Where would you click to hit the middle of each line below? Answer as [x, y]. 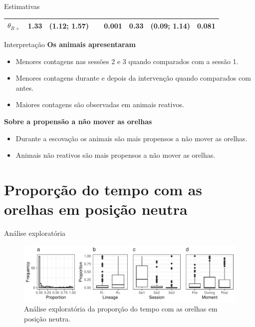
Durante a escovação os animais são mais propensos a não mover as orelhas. [131, 138]
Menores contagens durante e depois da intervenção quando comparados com [133, 78]
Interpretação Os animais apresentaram [70, 44]
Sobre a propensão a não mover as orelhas [78, 121]
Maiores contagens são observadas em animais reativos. [100, 104]
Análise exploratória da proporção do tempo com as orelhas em [121, 309]
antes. [25, 87]
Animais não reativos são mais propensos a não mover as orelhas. [116, 155]
